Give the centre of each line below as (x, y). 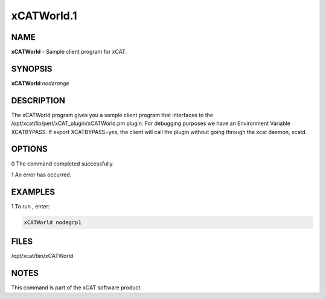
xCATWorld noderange (40, 83)
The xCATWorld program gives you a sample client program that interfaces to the (112, 115)
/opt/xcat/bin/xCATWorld (42, 256)
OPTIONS (29, 149)
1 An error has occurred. (41, 175)
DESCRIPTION (38, 101)
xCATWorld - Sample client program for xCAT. (69, 52)
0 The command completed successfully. (62, 164)
